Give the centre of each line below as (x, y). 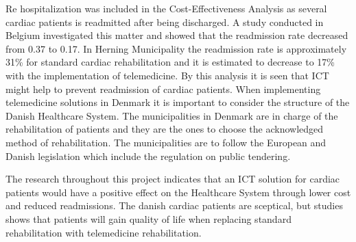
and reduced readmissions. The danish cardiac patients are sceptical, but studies (174, 205)
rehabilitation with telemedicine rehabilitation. (104, 232)
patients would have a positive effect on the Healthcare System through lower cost (178, 192)
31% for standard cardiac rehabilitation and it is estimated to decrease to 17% (170, 62)
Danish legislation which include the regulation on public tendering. (148, 156)
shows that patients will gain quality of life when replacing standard (149, 218)
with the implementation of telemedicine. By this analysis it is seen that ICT (167, 75)
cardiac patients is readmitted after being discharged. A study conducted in (165, 22)
